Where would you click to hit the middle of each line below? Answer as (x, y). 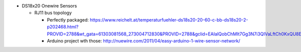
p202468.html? (63, 27)
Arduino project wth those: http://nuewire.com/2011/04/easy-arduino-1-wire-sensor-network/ (143, 40)
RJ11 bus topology (53, 13)
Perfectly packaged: (68, 19)
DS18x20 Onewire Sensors (49, 6)
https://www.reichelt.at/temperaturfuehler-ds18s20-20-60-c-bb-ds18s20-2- (169, 19)
